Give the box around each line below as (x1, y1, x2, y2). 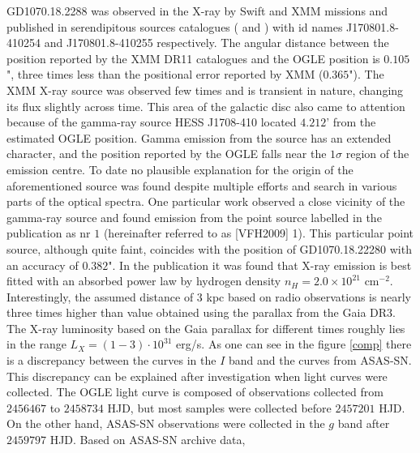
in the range (6, 335, 66, 353)
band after (337, 415, 390, 432)
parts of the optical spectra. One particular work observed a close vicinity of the (6, 193, 405, 210)
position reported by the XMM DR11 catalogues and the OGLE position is (6, 49, 380, 66)
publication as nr (6, 224, 91, 241)
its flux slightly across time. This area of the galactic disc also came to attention (6, 97, 405, 114)
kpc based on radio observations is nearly (206, 288, 411, 305)
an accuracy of (6, 256, 79, 273)
